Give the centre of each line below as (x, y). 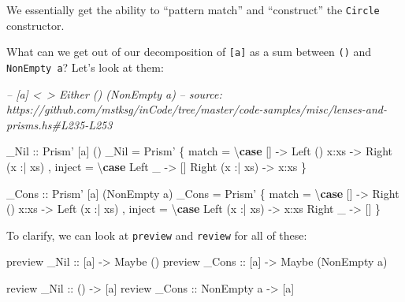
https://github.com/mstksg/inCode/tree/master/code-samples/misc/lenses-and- (197, 109)
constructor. (35, 25)
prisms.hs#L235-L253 (59, 124)
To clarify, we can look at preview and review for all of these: (157, 235)
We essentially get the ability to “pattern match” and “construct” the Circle (193, 9)
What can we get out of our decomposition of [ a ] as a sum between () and (189, 52)
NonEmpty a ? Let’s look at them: (85, 67)
